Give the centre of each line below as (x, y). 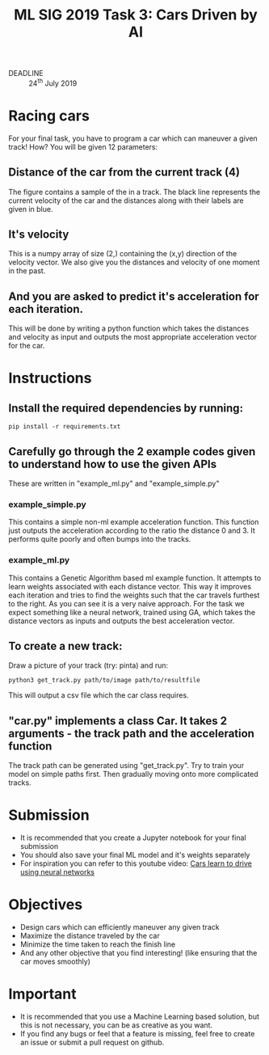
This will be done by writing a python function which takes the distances (129, 328)
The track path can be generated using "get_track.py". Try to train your (126, 766)
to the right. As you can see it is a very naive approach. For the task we (126, 603)
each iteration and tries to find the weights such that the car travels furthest (134, 595)
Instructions (50, 378)
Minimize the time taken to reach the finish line (98, 944)
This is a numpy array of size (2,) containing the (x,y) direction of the (123, 254)
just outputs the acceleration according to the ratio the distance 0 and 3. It (132, 530)
